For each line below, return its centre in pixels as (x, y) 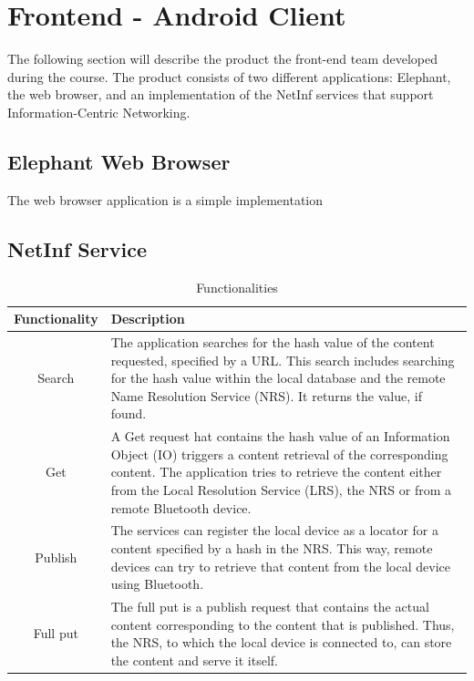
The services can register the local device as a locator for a (275, 530)
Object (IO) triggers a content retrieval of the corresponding (279, 454)
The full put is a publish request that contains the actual (270, 606)
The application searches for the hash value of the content (273, 341)
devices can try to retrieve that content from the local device (280, 566)
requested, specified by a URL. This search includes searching (283, 360)
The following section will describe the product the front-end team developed (222, 59)
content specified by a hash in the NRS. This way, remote (272, 547)
